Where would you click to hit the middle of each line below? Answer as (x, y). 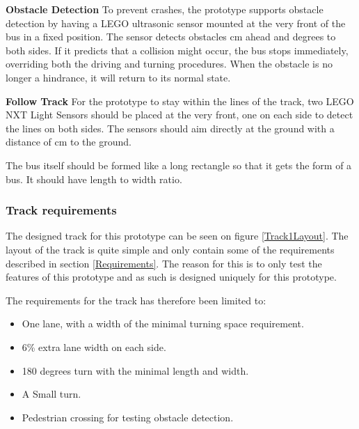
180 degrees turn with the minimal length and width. (135, 370)
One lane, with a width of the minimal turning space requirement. (163, 323)
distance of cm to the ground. (69, 142)
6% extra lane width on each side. (94, 346)
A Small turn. (51, 394)
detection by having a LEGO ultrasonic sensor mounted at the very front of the (176, 23)
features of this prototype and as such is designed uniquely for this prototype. (171, 277)
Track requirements (61, 210)
